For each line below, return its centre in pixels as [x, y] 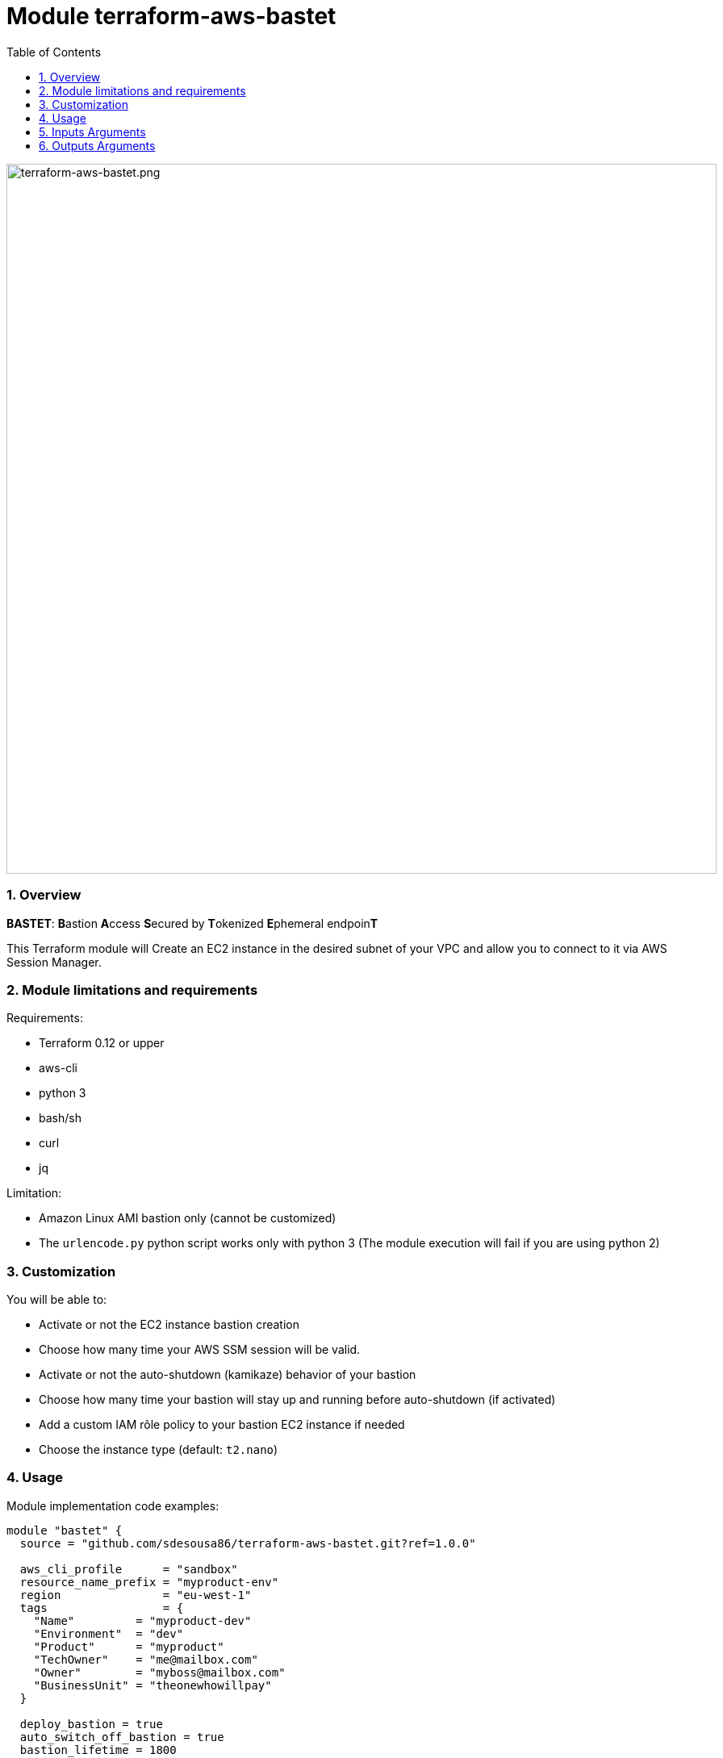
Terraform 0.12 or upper [102, 1043]
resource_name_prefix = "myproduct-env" [149, 1582]
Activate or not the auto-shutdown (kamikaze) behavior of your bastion [228, 1374]
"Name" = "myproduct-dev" [142, 1620]
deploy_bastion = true [91, 1724]
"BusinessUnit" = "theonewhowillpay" [153, 1685]
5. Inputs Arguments [92, 132]
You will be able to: [57, 1299]
